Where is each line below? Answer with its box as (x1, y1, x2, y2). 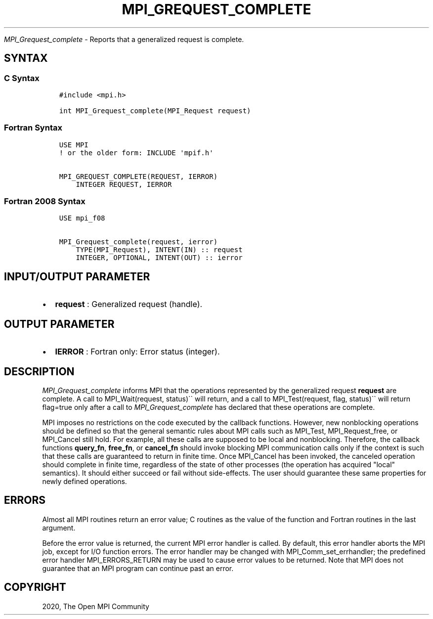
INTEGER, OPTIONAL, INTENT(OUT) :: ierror (76, 254, 243, 262)
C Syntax (4, 73, 40, 83)
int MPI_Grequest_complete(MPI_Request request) (59, 106, 251, 115)
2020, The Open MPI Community (42, 602, 149, 611)
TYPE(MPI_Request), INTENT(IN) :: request (76, 246, 243, 254)
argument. (42, 523, 76, 532)
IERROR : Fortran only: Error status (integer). (55, 347, 220, 357)
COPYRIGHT (4, 581, 66, 594)
